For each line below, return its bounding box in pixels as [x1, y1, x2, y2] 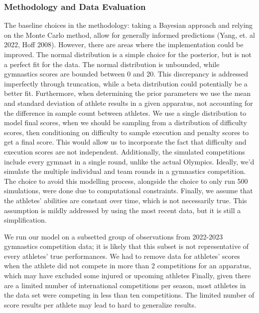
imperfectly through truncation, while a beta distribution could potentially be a [4, 78, 248, 88]
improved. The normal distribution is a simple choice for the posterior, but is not [4, 49, 252, 59]
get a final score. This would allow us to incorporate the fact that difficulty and [4, 137, 247, 147]
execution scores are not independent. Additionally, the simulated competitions [4, 146, 245, 156]
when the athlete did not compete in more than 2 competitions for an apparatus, [4, 260, 252, 271]
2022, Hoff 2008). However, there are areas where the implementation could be [4, 39, 244, 50]
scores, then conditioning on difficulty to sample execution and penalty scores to [4, 127, 249, 137]
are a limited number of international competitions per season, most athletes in [4, 280, 246, 290]
